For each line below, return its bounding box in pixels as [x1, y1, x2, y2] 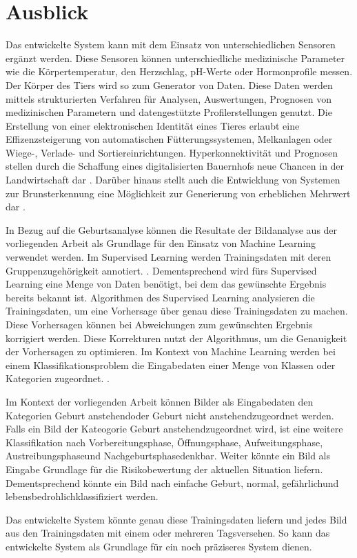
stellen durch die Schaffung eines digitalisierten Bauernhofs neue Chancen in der [6, 159, 345, 173]
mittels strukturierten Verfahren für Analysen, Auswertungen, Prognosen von [6, 91, 332, 106]
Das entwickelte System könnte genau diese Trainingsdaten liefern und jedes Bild [6, 512, 347, 526]
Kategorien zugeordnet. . [6, 371, 110, 386]
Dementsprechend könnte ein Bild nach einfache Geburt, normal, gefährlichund [6, 475, 339, 490]
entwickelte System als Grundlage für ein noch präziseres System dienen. [6, 539, 312, 553]
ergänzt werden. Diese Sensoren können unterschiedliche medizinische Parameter [6, 50, 345, 65]
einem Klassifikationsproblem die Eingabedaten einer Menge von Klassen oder [6, 357, 336, 372]
